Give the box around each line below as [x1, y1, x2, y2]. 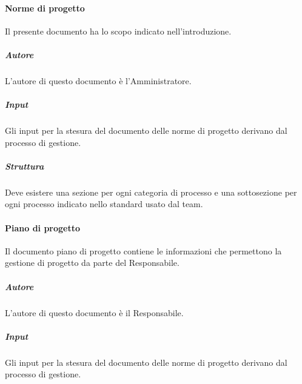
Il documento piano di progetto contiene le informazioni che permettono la [5, 244, 282, 257]
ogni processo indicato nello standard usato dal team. [5, 197, 203, 210]
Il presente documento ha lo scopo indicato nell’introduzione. [5, 24, 232, 37]
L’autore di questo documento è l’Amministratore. [5, 74, 192, 87]
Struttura [5, 159, 44, 172]
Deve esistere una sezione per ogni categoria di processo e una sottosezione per [5, 185, 297, 198]
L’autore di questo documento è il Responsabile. [5, 306, 184, 319]
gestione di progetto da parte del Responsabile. [5, 256, 180, 269]
